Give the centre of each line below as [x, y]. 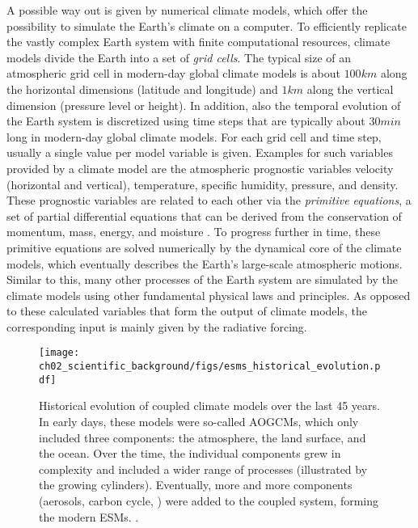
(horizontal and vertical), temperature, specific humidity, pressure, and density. [203, 184]
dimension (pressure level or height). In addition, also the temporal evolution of [204, 105]
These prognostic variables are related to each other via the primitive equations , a [209, 200]
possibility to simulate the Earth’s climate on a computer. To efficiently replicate [207, 25]
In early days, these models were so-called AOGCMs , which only [199, 422]
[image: [59, 353]
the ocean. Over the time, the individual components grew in [190, 453]
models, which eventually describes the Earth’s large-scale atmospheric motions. [205, 263]
